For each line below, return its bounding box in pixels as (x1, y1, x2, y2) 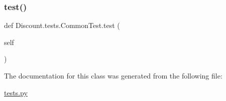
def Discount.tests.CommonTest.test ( (4, 20, 120, 30)
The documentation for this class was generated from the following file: (4, 70, 222, 80)
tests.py (4, 87, 28, 97)
